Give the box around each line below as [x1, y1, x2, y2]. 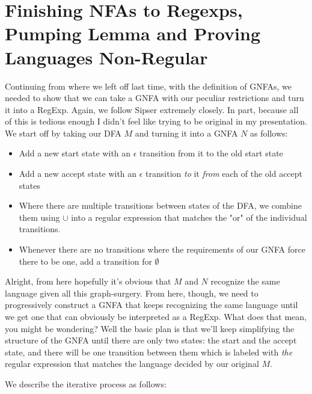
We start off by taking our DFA [5, 126, 121, 139]
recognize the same [210, 275, 280, 288]
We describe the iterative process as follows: [5, 377, 167, 390]
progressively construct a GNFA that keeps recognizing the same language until [5, 298, 298, 311]
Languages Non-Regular [5, 45, 208, 69]
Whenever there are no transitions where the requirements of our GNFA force [19, 243, 305, 256]
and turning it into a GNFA [135, 126, 238, 139]
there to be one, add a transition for [19, 254, 152, 267]
